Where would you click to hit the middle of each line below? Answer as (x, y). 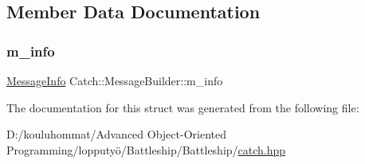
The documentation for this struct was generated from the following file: (183, 107)
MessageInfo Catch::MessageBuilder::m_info (115, 80)
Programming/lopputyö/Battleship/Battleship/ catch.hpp (146, 149)
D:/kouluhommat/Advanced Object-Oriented (116, 134)
